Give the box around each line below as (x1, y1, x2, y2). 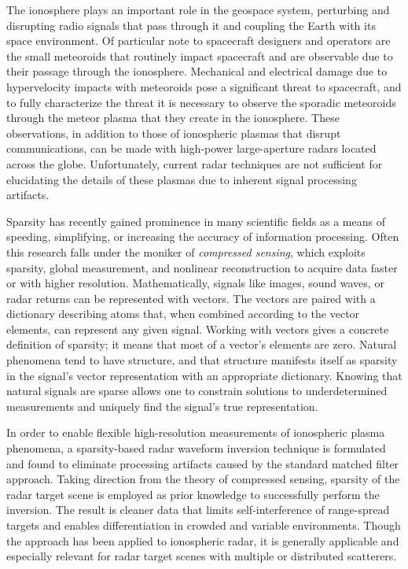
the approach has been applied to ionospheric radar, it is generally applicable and (6, 532, 399, 549)
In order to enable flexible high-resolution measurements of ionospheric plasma (6, 424, 385, 441)
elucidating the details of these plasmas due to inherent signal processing (6, 171, 357, 187)
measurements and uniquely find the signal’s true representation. (6, 397, 318, 414)
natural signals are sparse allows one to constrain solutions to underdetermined (6, 382, 388, 399)
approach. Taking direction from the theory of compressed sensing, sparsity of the (6, 471, 400, 487)
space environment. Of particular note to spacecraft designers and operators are (6, 32, 391, 49)
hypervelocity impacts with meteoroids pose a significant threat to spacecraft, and (6, 78, 402, 94)
